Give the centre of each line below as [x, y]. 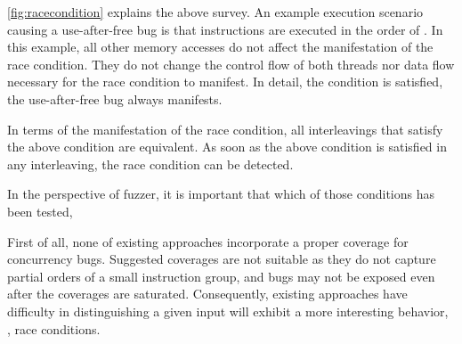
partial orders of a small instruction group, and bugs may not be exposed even [221, 276]
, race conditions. [54, 328]
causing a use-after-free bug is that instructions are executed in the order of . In [225, 29]
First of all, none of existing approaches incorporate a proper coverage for [208, 241]
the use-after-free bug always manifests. [115, 98]
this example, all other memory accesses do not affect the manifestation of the [220, 47]
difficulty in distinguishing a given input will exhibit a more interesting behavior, [228, 311]
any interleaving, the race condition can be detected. [150, 164]
